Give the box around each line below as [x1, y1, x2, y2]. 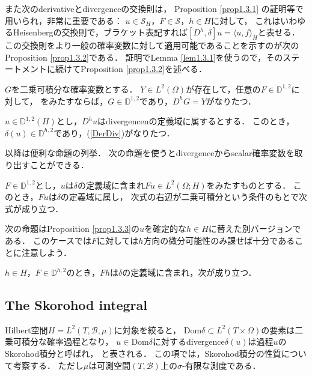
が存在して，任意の [186, 82, 261, 95]
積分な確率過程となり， [21, 335, 114, 348]
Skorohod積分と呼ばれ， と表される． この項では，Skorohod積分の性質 [5, 347, 281, 360]
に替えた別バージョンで [208, 222, 301, 235]
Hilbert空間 [5, 323, 48, 336]
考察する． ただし [13, 359, 84, 371]
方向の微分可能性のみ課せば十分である [143, 234, 295, 246]
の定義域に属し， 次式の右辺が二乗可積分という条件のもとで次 [60, 190, 307, 203]
